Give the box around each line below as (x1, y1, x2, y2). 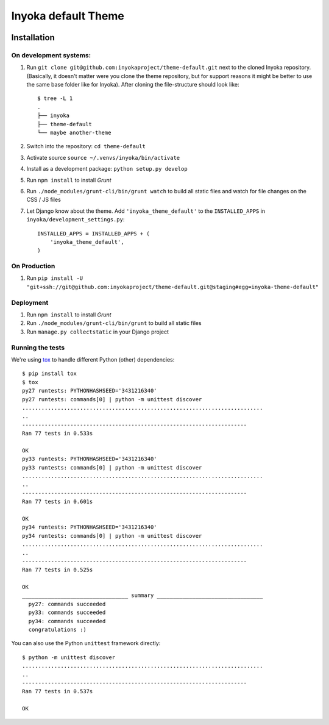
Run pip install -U (26, 274, 83, 282)
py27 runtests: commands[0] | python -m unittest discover (22, 396, 202, 402)
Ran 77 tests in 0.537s (22, 688, 93, 695)
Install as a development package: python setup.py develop (26, 165, 188, 173)
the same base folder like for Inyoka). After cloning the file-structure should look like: (26, 81, 240, 88)
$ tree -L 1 (37, 95, 73, 102)
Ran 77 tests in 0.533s (22, 430, 93, 437)
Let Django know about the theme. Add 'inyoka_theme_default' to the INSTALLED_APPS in (26, 207, 266, 215)
